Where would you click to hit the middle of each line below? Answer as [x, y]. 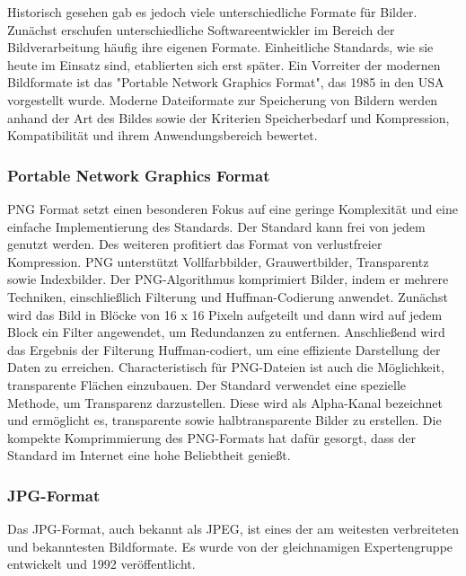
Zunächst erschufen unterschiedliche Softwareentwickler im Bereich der [201, 29]
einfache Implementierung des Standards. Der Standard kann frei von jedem [216, 226]
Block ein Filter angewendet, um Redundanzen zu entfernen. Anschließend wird [226, 332]
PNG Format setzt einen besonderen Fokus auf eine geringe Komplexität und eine [233, 208]
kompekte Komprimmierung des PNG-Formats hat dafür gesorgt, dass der [211, 437]
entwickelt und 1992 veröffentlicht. [101, 564]
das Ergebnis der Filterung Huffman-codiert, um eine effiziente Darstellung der [224, 349]
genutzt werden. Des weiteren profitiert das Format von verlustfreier [195, 244]
